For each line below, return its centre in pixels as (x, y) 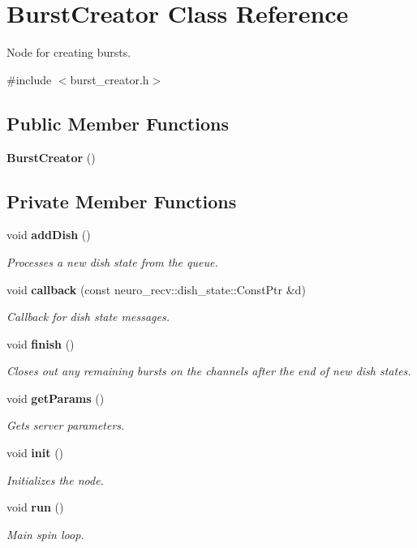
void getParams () (56, 398)
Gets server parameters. (66, 425)
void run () (35, 507)
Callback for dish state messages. (88, 317)
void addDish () (49, 235)
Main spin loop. (45, 534)
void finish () (41, 343)
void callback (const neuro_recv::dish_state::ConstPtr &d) (156, 289)
